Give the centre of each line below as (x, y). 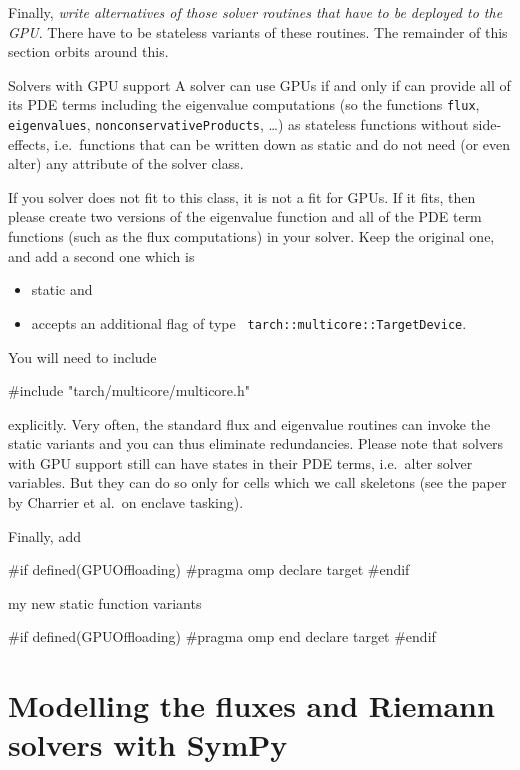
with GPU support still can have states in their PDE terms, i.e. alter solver (240, 462)
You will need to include (82, 356)
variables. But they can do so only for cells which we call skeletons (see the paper (257, 482)
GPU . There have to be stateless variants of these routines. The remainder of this (258, 31)
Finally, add (44, 535)
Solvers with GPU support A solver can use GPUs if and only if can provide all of (259, 84)
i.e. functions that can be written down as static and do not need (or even (282, 143)
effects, (29, 143)
